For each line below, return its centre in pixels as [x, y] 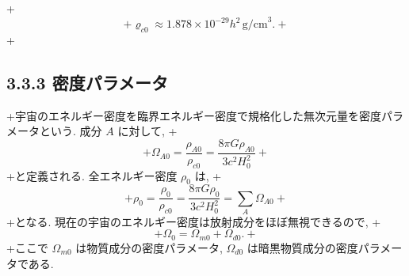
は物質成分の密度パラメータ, [149, 247]
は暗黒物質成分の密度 [302, 247]
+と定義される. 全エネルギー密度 [92, 175]
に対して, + [147, 131]
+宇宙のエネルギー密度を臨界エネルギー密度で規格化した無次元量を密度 [194, 115]
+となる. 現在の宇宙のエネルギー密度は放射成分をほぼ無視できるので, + [194, 221]
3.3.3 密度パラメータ [88, 82]
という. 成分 [71, 131]
